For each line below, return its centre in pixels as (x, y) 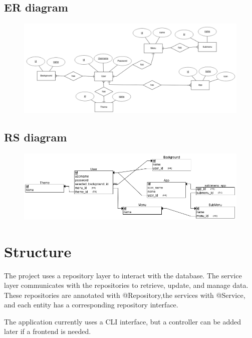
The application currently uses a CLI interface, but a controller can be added (123, 321)
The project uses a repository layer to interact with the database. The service (123, 275)
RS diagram (36, 137)
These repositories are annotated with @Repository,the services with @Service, (125, 295)
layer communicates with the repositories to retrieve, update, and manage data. (126, 285)
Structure (38, 251)
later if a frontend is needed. (48, 331)
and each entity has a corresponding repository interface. (91, 305)
